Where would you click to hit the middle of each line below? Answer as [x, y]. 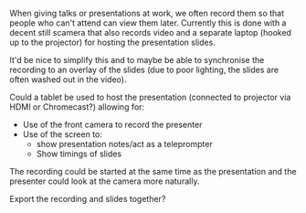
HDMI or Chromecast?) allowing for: [77, 107]
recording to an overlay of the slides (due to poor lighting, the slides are [144, 69]
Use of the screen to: [63, 134]
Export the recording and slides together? [88, 199]
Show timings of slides [79, 154]
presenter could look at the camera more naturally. [105, 181]
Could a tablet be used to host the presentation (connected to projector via [150, 97]
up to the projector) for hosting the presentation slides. [113, 42]
